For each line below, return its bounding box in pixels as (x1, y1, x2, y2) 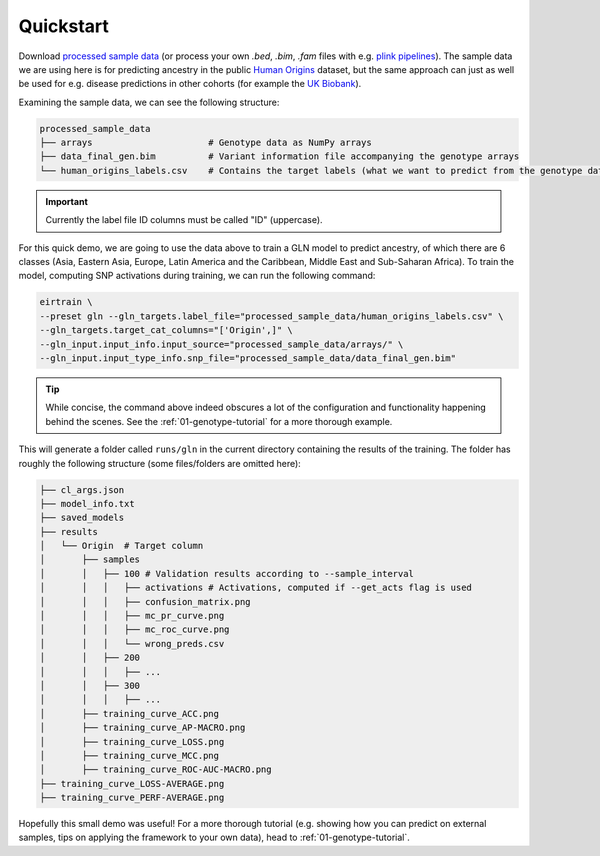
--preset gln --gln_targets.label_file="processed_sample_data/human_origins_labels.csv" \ (39, 310, 504, 322)
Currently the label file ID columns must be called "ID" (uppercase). (45, 214, 324, 226)
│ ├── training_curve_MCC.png (39, 750, 220, 761)
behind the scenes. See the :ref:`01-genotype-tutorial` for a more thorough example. (45, 415, 393, 427)
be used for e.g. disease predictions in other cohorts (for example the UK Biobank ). (18, 78, 362, 90)
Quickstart (18, 15, 110, 37)
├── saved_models (39, 512, 125, 524)
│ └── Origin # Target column (39, 540, 204, 552)
